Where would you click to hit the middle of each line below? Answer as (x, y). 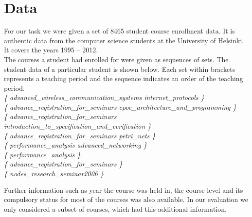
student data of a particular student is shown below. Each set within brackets (120, 69)
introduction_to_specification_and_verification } (78, 126)
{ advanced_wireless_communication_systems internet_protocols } (104, 97)
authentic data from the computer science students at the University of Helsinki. (124, 40)
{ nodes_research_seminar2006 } (54, 174)
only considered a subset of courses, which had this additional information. (115, 209)
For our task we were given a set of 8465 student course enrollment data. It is (119, 31)
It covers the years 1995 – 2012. (51, 50)
